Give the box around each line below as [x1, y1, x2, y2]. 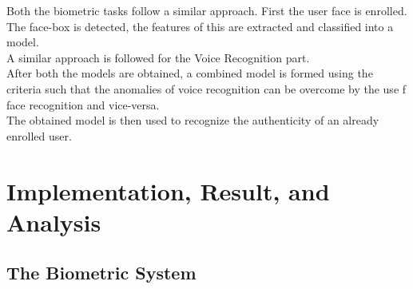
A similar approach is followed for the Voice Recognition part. [6, 49, 310, 65]
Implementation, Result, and [6, 174, 330, 207]
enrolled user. [6, 127, 72, 144]
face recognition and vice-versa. [6, 96, 160, 113]
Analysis [6, 205, 101, 238]
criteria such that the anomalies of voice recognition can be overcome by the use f [6, 80, 407, 97]
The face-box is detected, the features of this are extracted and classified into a [6, 18, 394, 34]
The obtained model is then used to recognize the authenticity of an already [6, 112, 379, 129]
